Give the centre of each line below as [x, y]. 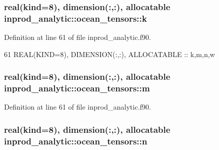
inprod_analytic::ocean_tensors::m [77, 88]
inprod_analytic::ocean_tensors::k [76, 18]
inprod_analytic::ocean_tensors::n [76, 141]
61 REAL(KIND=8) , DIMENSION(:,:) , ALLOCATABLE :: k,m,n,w [109, 54]
